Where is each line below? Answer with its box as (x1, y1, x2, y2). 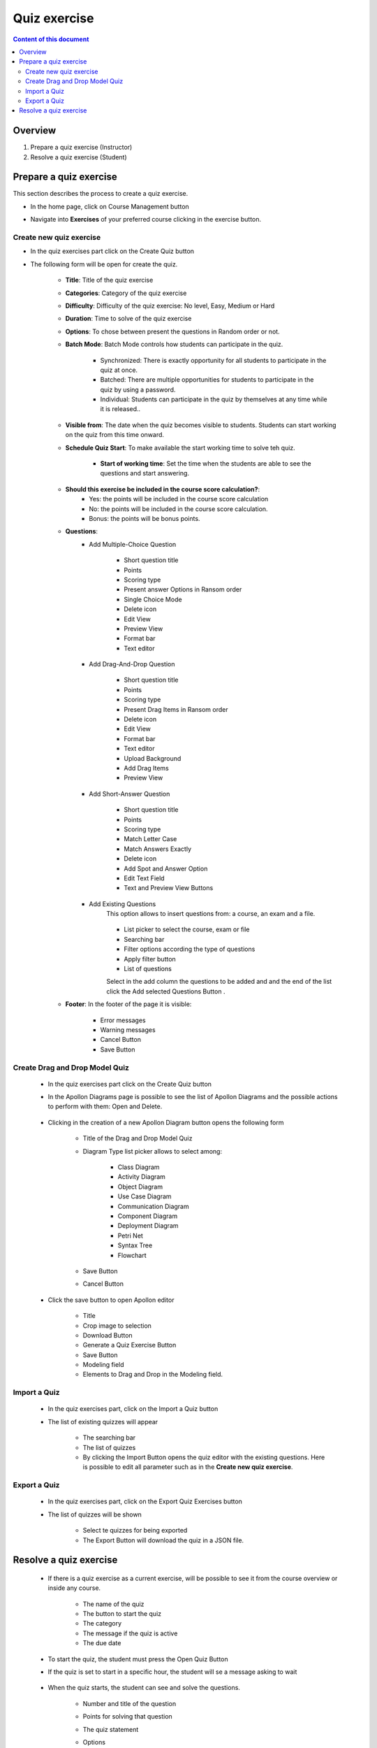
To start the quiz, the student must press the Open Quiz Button (47, 1654, 228, 1663)
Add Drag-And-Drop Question (89, 660, 175, 668)
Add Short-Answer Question (89, 789, 170, 798)
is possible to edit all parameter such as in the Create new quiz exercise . (82, 1463, 293, 1471)
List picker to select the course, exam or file (124, 925, 251, 933)
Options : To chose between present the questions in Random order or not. (65, 327, 280, 336)
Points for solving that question (82, 1712, 172, 1721)
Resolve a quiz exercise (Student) (30, 152, 127, 161)
